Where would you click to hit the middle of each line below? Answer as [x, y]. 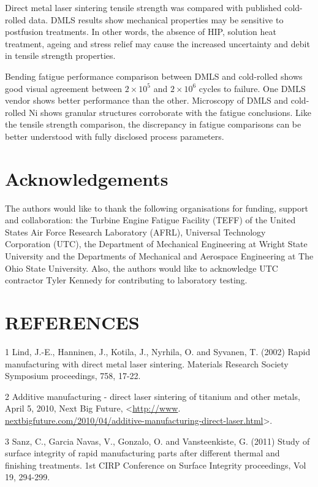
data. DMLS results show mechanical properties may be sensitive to [156, 19]
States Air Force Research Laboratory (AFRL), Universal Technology [135, 232]
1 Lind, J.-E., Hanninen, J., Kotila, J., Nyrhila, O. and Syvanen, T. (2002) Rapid [158, 351]
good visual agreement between [64, 88]
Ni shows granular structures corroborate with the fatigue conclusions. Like [170, 112]
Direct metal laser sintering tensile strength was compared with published [143, 7]
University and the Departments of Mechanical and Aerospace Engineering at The [159, 256]
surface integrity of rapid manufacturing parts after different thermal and [142, 453]
